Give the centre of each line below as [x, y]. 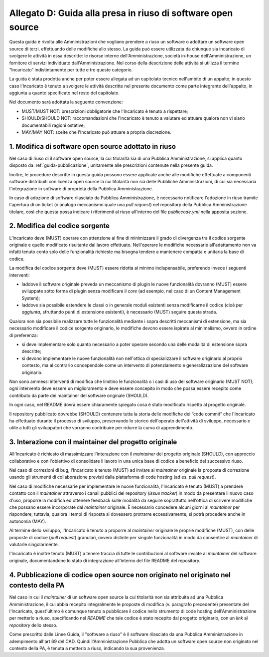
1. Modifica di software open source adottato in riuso [93, 147]
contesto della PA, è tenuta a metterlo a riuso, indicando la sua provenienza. [87, 648]
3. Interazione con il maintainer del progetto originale [93, 442]
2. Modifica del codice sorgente [59, 226]
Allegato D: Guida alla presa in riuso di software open [121, 13]
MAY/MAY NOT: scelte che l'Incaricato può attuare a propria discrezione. [96, 132]
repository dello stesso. [33, 625]
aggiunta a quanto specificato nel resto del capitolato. [64, 93]
